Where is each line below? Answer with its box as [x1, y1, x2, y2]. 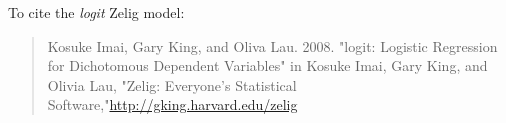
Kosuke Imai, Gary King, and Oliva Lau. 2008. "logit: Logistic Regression [47, 35, 498, 56]
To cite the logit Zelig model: [8, 2, 185, 22]
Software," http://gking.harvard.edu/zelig [47, 94, 298, 115]
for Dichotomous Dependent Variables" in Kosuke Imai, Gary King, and [47, 55, 488, 76]
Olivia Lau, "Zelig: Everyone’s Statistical [47, 74, 297, 95]
